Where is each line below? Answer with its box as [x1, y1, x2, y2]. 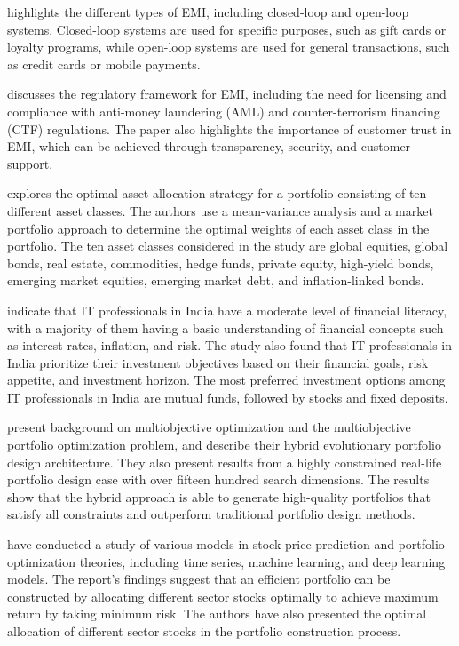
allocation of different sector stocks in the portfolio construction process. [7, 622, 401, 640]
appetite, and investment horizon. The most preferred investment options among [7, 371, 446, 389]
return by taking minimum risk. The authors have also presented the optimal [7, 604, 427, 623]
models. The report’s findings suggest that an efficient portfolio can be [7, 570, 391, 588]
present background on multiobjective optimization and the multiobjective [7, 418, 411, 436]
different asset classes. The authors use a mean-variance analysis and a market [7, 201, 433, 219]
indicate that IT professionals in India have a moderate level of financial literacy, [7, 300, 447, 319]
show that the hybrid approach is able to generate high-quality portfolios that [7, 487, 431, 506]
